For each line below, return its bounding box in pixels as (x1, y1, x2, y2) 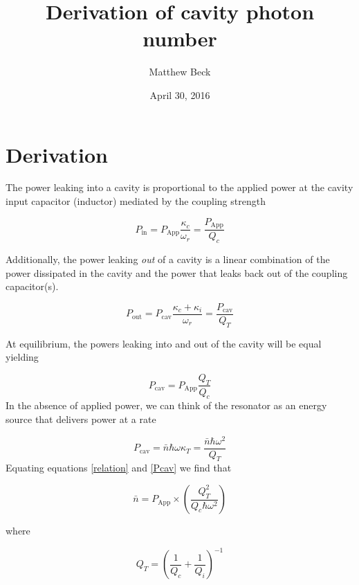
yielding (6, 350, 39, 364)
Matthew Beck (149, 64, 211, 79)
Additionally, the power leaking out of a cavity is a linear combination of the (6, 251, 330, 266)
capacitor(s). (6, 279, 59, 294)
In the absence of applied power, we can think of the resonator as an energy (6, 398, 327, 413)
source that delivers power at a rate (6, 411, 156, 426)
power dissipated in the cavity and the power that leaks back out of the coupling (6, 265, 348, 280)
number (142, 24, 217, 53)
